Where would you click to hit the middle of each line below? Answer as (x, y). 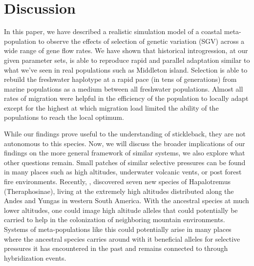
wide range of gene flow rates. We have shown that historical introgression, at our (126, 50)
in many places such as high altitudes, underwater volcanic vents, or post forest (123, 172)
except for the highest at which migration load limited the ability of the (111, 107)
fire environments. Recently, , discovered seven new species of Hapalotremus (117, 181)
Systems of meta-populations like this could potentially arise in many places (118, 229)
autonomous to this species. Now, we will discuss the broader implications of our (125, 143)
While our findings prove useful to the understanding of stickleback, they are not (125, 134)
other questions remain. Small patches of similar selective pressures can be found (125, 162)
